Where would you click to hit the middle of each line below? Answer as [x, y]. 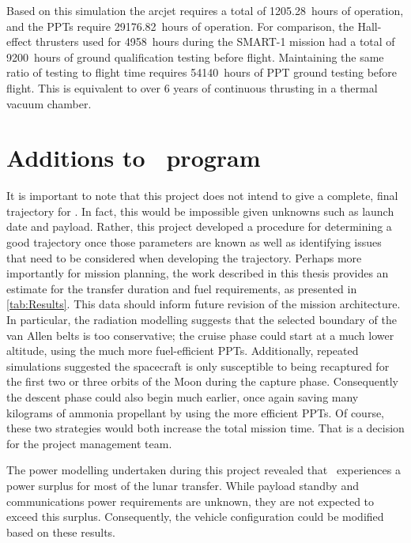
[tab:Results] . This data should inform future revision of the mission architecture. [204, 304]
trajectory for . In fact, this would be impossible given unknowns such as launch [200, 211]
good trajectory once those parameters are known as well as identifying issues [194, 242]
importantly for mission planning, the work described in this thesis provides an [198, 273]
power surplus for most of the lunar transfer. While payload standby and [183, 485]
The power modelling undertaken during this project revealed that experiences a [204, 470]
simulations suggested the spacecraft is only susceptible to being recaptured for [198, 366]
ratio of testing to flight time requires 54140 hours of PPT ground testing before [202, 72]
